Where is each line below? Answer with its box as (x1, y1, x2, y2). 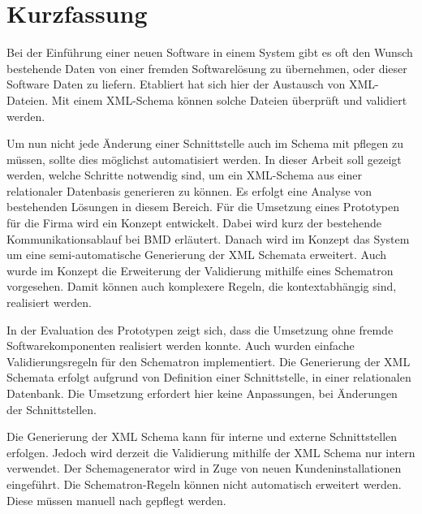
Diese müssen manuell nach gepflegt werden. (6, 491, 226, 508)
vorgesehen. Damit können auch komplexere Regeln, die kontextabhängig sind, (6, 278, 397, 295)
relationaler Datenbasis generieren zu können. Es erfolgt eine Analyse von (6, 182, 372, 199)
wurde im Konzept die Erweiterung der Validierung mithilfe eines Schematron (6, 261, 394, 279)
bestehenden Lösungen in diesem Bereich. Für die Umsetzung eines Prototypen (6, 198, 399, 215)
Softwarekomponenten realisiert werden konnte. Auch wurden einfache (6, 337, 355, 354)
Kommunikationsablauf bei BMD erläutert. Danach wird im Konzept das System (6, 230, 410, 247)
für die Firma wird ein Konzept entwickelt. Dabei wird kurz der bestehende (6, 214, 381, 231)
